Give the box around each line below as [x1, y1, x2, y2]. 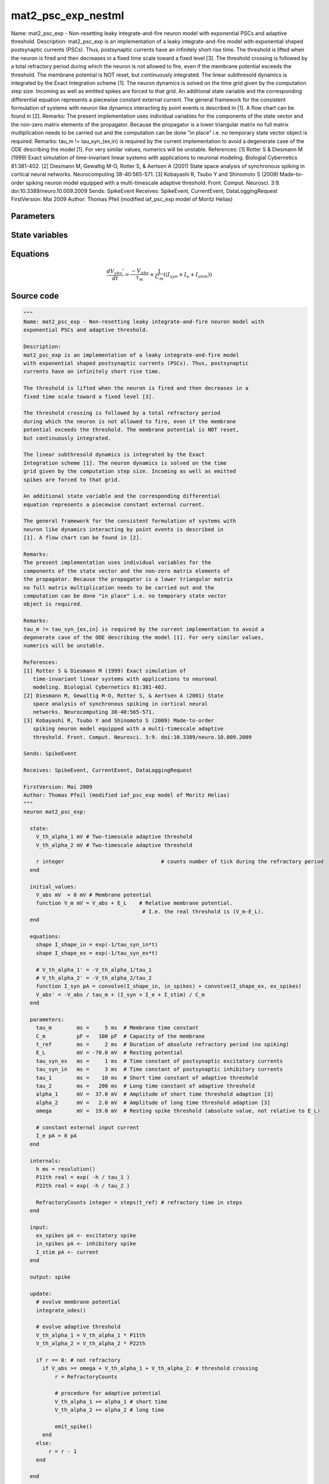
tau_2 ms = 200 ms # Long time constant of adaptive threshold [36, 1083, 255, 1089]
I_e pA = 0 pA [36, 1133, 77, 1139]
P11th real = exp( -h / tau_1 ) [36, 1174, 130, 1181]
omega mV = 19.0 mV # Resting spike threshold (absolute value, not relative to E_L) [36, 1108, 321, 1114]
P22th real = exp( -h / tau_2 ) [36, 1182, 130, 1189]
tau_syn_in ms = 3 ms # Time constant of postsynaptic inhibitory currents [36, 1066, 283, 1073]
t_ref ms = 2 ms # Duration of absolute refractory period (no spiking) [36, 1041, 290, 1048]
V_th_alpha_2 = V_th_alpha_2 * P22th [36, 1340, 146, 1347]
